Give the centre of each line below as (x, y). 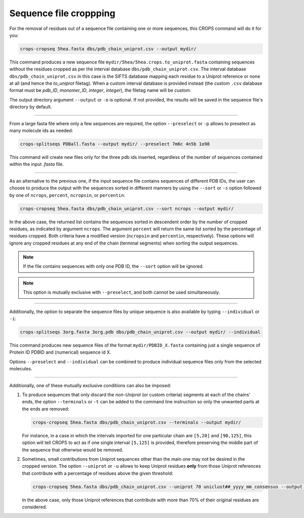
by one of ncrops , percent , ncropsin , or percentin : (67, 195)
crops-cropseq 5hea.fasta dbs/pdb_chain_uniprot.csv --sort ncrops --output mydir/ (127, 209)
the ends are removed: (46, 409)
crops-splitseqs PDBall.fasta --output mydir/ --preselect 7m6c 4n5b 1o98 (115, 144)
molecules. (21, 369)
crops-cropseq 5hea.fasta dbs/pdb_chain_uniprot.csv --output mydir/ (108, 49)
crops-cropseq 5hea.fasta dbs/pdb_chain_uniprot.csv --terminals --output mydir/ (137, 422)
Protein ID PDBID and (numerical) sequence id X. (60, 352)
